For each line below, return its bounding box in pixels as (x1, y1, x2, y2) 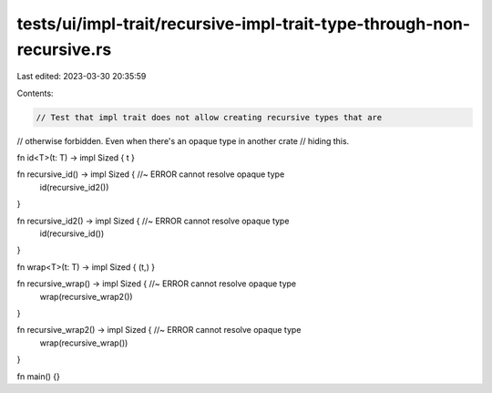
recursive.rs (16, 39, 112, 59)
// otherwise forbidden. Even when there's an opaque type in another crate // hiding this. (16, 135, 350, 146)
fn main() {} (16, 370, 61, 382)
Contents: (16, 88, 54, 98)
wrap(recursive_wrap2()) (39, 291, 133, 302)
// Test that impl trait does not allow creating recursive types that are (36, 112, 383, 122)
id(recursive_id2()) (39, 181, 109, 192)
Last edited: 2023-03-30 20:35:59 (16, 71, 147, 82)
